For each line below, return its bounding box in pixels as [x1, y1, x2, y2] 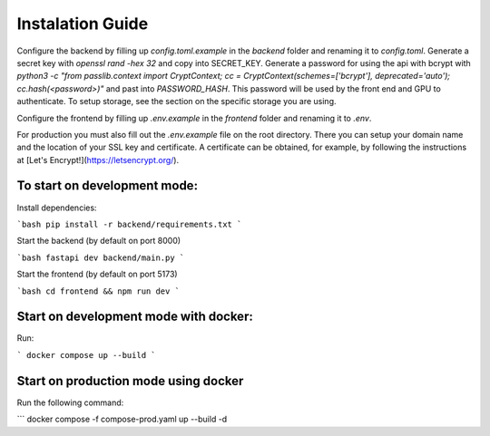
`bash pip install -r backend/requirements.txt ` [16, 218, 242, 229]
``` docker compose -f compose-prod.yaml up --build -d [16, 413, 228, 425]
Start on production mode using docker [16, 373, 244, 389]
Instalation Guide [16, 14, 149, 34]
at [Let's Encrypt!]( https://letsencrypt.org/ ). [16, 154, 180, 165]
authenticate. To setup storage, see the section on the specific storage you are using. [16, 96, 337, 107]
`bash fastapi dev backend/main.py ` [16, 252, 185, 263]
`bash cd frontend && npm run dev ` [16, 286, 181, 296]
